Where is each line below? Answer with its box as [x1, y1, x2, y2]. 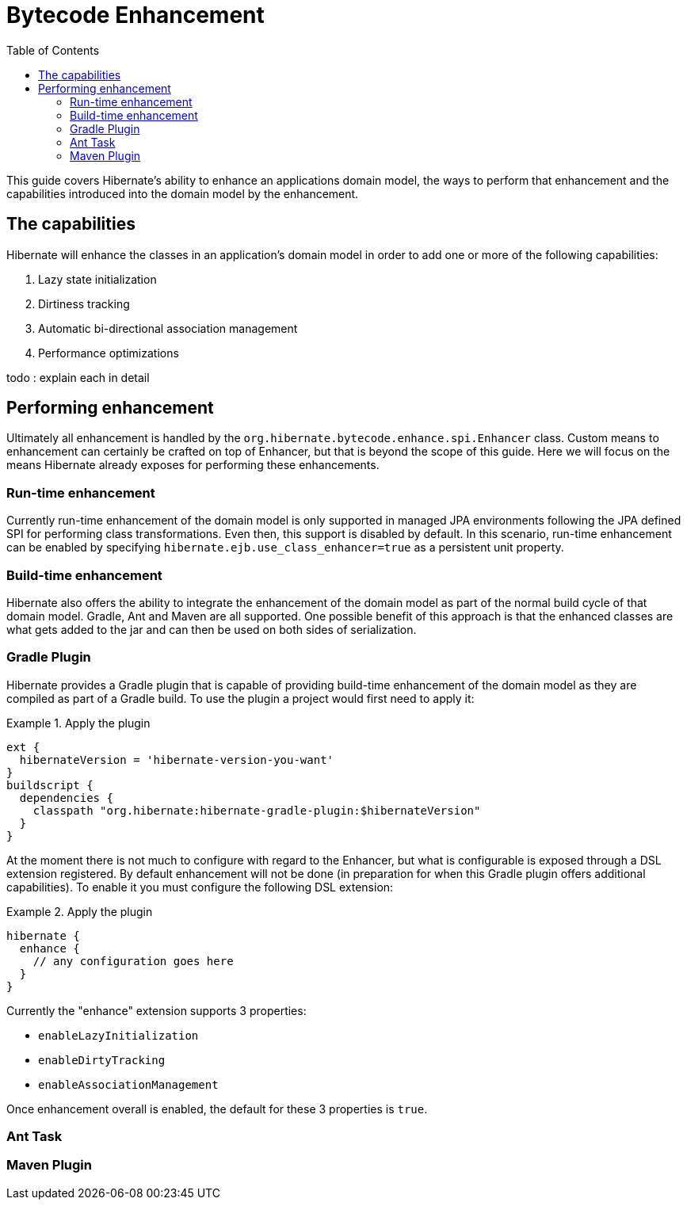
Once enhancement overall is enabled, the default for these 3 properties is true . [6, 1101, 428, 1116]
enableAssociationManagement [38, 1078, 219, 1091]
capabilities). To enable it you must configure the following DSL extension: [6, 880, 394, 894]
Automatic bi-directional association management [38, 321, 298, 335]
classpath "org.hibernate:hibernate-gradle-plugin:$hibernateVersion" [32, 803, 481, 817]
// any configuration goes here [32, 954, 234, 967]
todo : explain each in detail [6, 370, 150, 384]
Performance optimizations [38, 345, 179, 360]
